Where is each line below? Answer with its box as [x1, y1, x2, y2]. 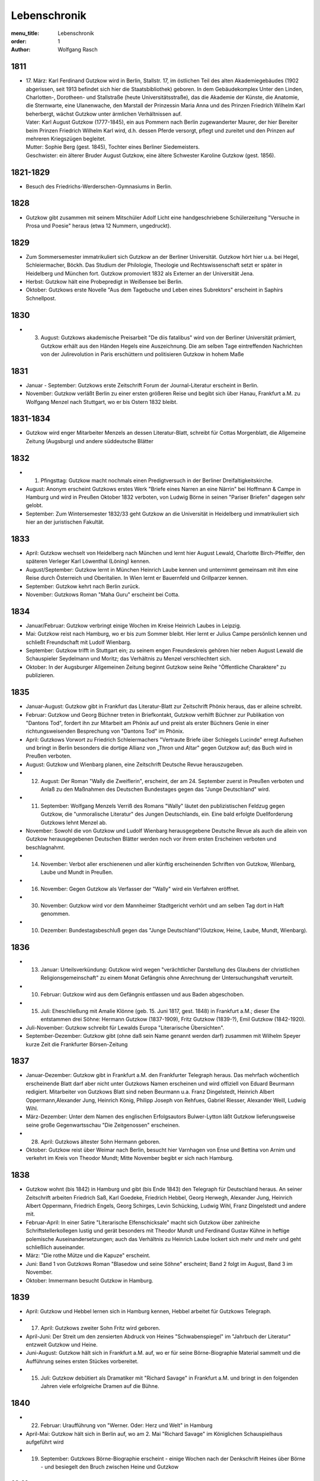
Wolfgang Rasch [57, 46, 98, 53]
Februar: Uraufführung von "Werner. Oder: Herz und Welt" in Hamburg [40, 1422, 213, 1429]
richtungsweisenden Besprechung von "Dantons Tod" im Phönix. [25, 727, 184, 735]
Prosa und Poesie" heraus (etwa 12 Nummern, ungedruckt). [25, 222, 171, 229]
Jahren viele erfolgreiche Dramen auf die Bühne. [40, 1382, 159, 1389]
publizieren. [25, 672, 55, 679]
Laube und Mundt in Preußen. [40, 868, 114, 876]
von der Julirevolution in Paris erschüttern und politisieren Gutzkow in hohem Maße [40, 350, 244, 358]
